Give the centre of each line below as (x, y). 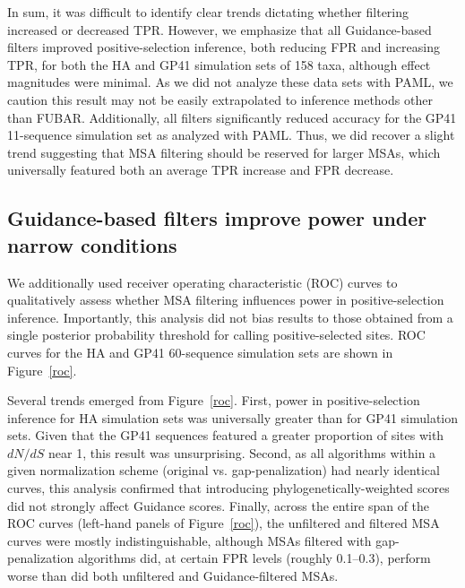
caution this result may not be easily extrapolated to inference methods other (220, 99)
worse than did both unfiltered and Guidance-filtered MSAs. (173, 576)
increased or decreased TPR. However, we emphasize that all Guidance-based (220, 29)
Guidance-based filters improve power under (217, 218)
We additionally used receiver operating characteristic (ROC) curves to (202, 282)
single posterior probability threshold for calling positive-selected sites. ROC (216, 335)
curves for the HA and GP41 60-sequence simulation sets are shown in (200, 352)
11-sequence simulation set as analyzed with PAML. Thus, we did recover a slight (231, 135)
